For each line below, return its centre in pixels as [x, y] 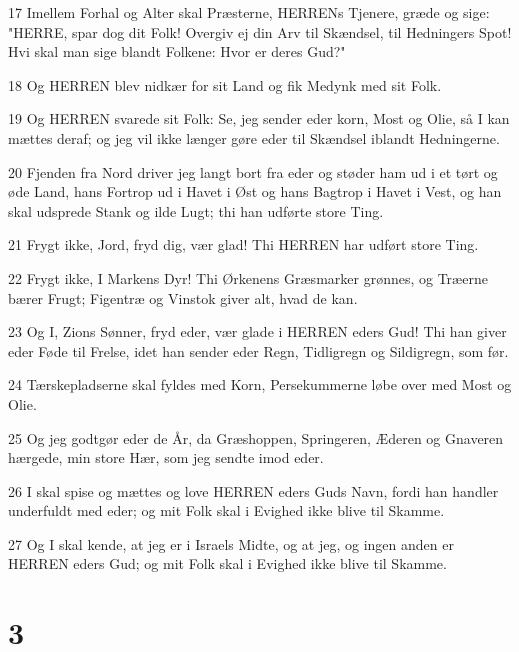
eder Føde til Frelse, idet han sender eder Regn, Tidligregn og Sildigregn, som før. [258, 350]
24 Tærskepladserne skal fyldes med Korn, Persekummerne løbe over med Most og [260, 384]
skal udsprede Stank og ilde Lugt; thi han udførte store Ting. [196, 210]
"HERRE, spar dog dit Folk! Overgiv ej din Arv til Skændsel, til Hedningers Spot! [260, 31]
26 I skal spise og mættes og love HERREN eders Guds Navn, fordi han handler [253, 490]
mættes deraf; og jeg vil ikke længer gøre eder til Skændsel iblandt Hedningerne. [254, 137]
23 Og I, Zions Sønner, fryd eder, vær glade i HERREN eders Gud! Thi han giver [257, 331]
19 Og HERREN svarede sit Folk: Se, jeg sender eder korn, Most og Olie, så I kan [259, 118]
